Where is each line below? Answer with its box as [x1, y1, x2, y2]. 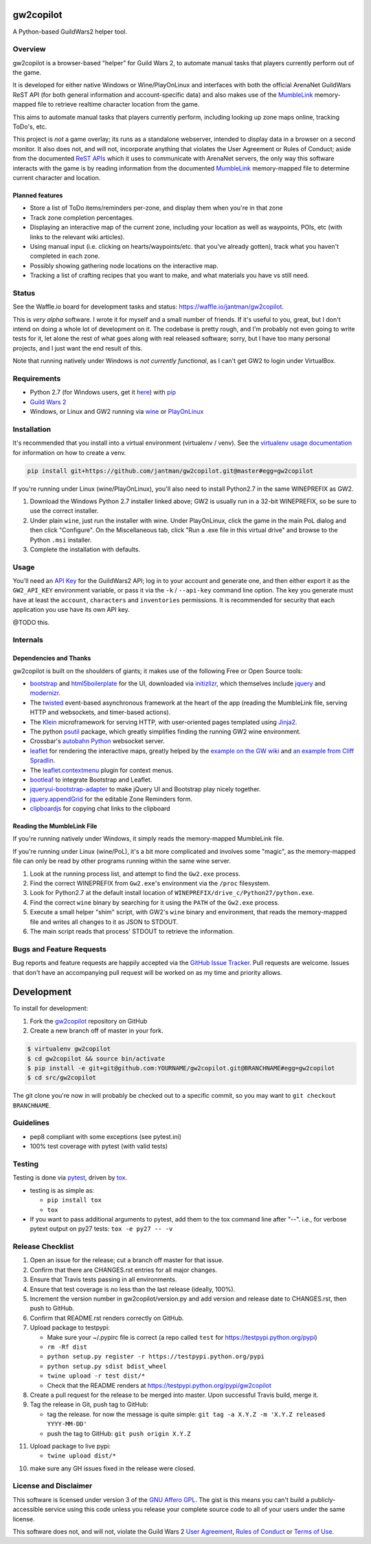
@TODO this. [12, 618, 50, 626]
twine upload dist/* [47, 1452, 117, 1460]
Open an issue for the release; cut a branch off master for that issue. [30, 1256, 224, 1264]
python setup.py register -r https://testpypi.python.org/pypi [47, 1353, 265, 1360]
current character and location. [12, 173, 101, 181]
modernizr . [30, 689, 61, 697]
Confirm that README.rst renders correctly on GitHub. [30, 1314, 184, 1322]
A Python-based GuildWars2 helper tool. [12, 27, 127, 36]
